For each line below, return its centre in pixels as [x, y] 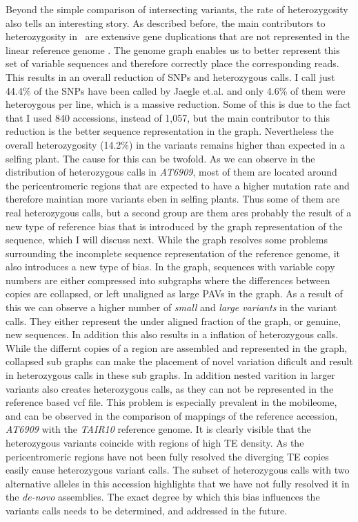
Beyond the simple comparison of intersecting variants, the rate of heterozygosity [177, 9]
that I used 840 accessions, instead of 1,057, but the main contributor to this [168, 117]
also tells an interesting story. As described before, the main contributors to [166, 22]
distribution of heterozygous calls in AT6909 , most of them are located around [171, 172]
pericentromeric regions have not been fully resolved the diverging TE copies [167, 456]
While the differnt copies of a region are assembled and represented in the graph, [177, 347]
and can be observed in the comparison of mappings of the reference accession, [172, 415]
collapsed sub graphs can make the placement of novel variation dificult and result [179, 361]
